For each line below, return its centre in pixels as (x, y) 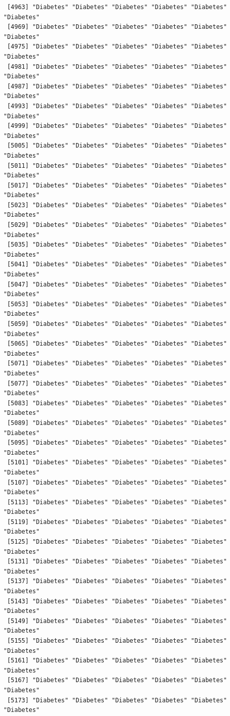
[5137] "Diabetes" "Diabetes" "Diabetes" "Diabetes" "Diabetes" (117, 581)
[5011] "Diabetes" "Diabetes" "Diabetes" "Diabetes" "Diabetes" (117, 165)
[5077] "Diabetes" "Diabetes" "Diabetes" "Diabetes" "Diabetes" (117, 383)
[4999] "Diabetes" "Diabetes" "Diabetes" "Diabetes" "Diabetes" (117, 126)
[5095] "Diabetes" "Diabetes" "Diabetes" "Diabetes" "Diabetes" (117, 443)
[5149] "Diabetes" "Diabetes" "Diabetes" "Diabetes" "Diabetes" (117, 621)
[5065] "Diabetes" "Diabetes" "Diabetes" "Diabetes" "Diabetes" (117, 344)
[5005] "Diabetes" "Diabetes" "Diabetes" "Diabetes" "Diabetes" (117, 146)
